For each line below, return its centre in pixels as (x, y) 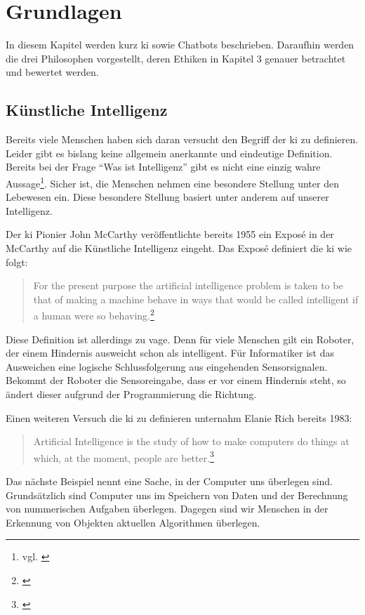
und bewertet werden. (52, 72)
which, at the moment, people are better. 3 (124, 456)
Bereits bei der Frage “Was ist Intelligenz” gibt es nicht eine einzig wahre (163, 167)
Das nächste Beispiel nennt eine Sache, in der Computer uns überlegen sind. (169, 481)
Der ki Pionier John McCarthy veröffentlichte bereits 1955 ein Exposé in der (170, 234)
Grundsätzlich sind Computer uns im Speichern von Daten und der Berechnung (177, 495)
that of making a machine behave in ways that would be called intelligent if (196, 299)
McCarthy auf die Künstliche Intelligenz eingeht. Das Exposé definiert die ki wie (179, 247)
